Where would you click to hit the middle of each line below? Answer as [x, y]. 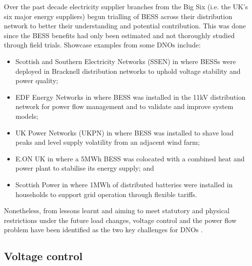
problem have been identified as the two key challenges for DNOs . [104, 230]
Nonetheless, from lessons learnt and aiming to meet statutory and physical [117, 211]
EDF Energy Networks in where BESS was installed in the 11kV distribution [130, 97]
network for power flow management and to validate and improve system [124, 106]
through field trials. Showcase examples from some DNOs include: [102, 45]
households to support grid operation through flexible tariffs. [106, 194]
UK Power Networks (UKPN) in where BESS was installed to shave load [125, 132]
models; [27, 116]
